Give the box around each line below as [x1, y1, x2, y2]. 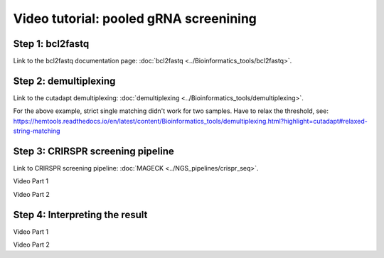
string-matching [13, 127, 60, 135]
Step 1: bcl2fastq [13, 38, 90, 50]
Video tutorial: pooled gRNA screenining [13, 11, 257, 26]
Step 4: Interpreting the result [13, 208, 148, 220]
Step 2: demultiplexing [13, 75, 116, 87]
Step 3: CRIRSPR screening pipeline [13, 145, 174, 157]
